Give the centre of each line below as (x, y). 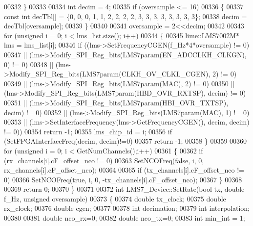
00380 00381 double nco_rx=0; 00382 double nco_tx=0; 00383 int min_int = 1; (125, 218)
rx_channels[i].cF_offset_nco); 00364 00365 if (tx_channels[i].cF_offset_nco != (124, 170)
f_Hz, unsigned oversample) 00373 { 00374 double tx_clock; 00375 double (115, 198)
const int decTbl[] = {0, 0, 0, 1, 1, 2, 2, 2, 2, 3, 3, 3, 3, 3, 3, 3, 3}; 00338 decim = (126, 16)
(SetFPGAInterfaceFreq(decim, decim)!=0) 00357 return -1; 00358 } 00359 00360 (126, 141)
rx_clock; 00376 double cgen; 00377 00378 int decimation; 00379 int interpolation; (127, 208)
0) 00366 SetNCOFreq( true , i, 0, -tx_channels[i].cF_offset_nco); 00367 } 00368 (123, 179)
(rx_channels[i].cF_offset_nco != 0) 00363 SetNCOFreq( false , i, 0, (104, 160)
